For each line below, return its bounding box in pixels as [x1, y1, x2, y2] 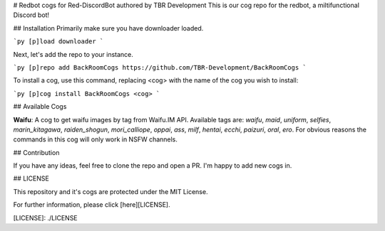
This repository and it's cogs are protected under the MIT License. [13, 187, 208, 195]
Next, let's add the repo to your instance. [13, 50, 133, 58]
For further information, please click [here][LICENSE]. [13, 200, 170, 209]
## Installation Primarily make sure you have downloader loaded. [13, 23, 204, 32]
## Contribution [13, 148, 60, 156]
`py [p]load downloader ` [13, 38, 104, 45]
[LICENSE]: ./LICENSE [13, 213, 78, 222]
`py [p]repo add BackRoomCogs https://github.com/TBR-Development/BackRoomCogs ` [13, 63, 307, 71]
